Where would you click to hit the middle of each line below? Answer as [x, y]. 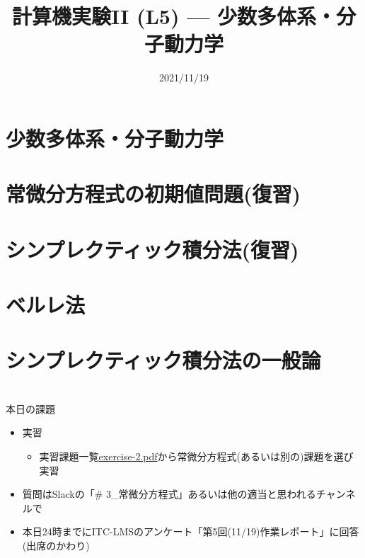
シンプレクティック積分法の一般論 [163, 360]
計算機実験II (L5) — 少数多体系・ [174, 16]
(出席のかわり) [56, 545]
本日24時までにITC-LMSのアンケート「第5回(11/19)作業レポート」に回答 [191, 531]
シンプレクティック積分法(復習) [152, 249]
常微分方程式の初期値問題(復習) [153, 194]
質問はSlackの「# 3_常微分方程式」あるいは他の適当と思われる [169, 494]
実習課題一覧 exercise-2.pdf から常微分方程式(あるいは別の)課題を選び [196, 456]
